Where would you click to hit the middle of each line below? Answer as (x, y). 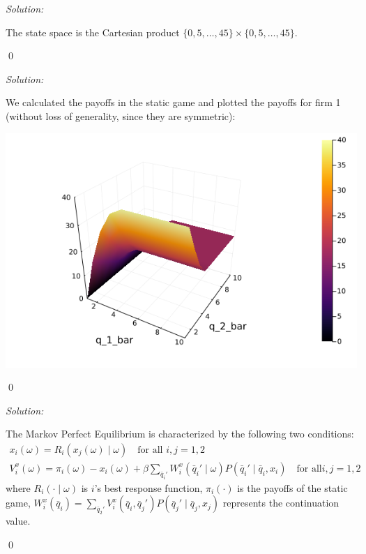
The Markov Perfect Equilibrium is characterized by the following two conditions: (180, 434)
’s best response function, (148, 487)
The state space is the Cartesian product (93, 32)
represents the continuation (281, 503)
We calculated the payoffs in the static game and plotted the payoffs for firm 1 (173, 102)
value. (18, 521)
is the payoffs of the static (292, 487)
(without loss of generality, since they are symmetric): (121, 115)
